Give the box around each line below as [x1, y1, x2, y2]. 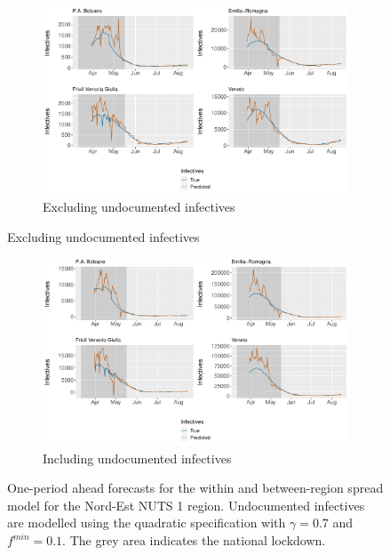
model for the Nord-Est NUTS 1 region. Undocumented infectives [7, 495, 365, 514]
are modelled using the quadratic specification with [7, 513, 286, 532]
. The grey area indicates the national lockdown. [62, 531, 326, 549]
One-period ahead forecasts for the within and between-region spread [7, 479, 384, 497]
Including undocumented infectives [43, 448, 232, 467]
